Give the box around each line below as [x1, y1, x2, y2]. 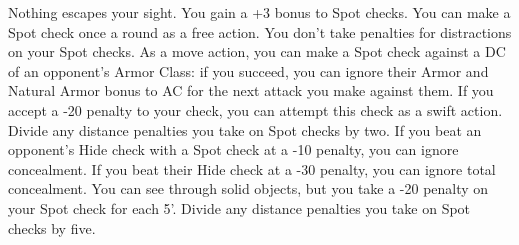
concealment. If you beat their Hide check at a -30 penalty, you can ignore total [8, 158, 496, 179]
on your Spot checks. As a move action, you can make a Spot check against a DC [8, 41, 506, 62]
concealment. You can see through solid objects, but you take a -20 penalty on [8, 178, 489, 199]
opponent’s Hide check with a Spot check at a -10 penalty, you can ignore [8, 139, 459, 160]
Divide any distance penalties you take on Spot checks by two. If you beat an [8, 119, 482, 140]
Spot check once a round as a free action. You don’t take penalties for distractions [8, 21, 512, 42]
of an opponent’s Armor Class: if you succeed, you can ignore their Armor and [8, 60, 489, 81]
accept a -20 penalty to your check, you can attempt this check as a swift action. [8, 99, 503, 120]
